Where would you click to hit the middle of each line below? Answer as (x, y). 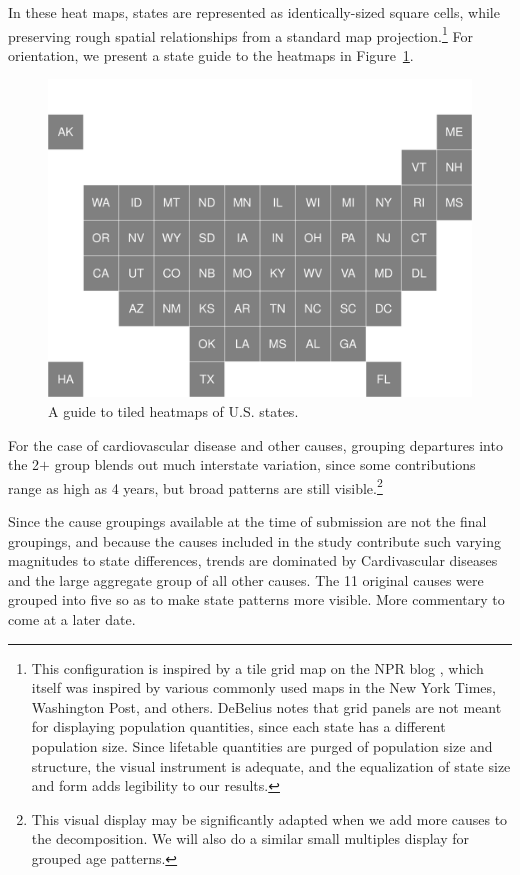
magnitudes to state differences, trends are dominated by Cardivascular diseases (253, 560)
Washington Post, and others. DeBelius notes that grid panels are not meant (266, 706)
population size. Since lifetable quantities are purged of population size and (262, 746)
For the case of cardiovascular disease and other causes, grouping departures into (255, 444)
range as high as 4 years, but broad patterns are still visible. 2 (195, 486)
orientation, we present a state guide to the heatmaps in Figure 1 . (211, 54)
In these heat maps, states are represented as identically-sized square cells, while (254, 12)
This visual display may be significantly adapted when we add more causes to (269, 818)
